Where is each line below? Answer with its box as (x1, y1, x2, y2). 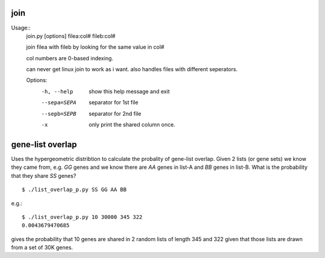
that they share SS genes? (11, 172, 76, 179)
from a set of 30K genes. (11, 244, 73, 251)
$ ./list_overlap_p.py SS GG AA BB (22, 186, 127, 193)
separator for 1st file (88, 99, 138, 106)
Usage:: (11, 24, 31, 31)
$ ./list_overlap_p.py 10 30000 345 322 (22, 213, 143, 220)
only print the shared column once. (88, 121, 176, 128)
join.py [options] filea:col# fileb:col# (26, 32, 116, 39)
